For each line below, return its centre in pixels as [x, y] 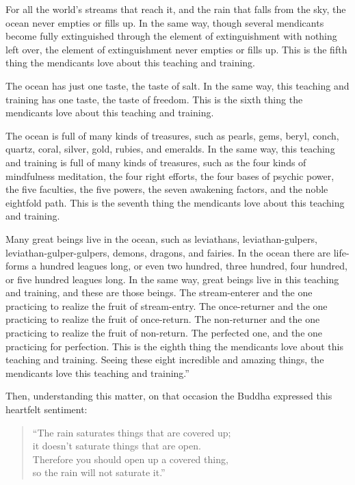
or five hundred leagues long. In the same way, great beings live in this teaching [172, 279]
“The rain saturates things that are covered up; [132, 432]
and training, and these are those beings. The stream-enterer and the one [159, 292]
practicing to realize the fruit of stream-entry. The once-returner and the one [167, 305]
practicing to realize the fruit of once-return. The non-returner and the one [163, 319]
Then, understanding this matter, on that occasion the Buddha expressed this [169, 396]
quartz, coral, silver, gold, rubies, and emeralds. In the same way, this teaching [170, 149]
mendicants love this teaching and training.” [97, 372]
